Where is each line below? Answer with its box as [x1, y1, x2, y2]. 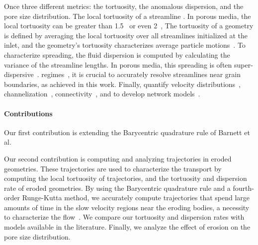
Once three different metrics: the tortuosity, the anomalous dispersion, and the [4, 1, 244, 11]
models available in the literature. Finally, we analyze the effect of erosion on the [4, 222, 251, 232]
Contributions [4, 108, 53, 118]
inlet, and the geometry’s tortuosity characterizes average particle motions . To [4, 40, 246, 50]
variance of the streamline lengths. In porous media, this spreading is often [4, 59, 232, 70]
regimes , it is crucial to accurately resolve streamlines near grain [41, 69, 241, 80]
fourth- [233, 182, 254, 193]
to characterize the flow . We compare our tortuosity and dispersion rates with [4, 212, 245, 222]
